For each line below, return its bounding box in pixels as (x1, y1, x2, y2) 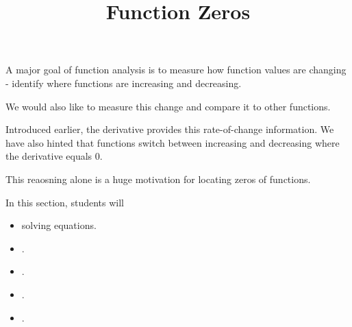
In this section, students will (5, 195, 124, 209)
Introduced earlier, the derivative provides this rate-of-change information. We (5, 122, 334, 136)
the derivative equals (5, 149, 92, 163)
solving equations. (21, 218, 97, 232)
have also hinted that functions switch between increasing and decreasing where (5, 135, 340, 149)
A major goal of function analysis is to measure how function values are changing (5, 62, 347, 77)
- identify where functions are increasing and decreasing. (5, 75, 242, 90)
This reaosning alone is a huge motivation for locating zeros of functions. (5, 171, 311, 186)
